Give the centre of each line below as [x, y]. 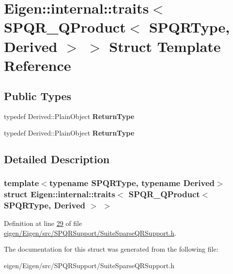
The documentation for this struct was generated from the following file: [111, 249]
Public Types [38, 96]
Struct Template [165, 46]
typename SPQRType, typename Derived [132, 183]
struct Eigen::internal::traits [60, 194]
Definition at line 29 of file [43, 223]
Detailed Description [57, 159]
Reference [38, 65]
